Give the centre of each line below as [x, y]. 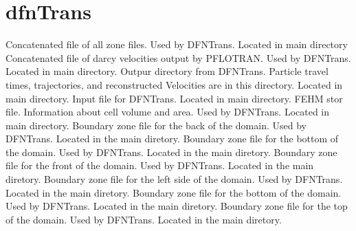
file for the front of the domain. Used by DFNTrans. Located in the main [160, 165]
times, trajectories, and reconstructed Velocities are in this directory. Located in [174, 84]
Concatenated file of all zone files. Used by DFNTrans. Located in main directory [177, 44]
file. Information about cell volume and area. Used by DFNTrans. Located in [168, 112]
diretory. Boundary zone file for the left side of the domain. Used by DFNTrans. [174, 179]
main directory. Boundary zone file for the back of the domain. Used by [156, 125]
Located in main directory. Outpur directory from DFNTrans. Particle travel [167, 71]
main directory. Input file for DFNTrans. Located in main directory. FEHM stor [174, 98]
